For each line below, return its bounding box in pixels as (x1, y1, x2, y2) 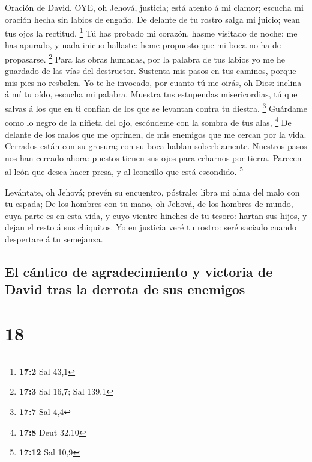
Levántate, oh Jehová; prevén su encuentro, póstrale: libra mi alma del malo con (5, 185, 300, 198)
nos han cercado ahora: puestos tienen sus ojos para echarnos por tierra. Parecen (5, 151, 302, 164)
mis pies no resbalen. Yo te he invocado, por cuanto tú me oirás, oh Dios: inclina (5, 76, 302, 88)
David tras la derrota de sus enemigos (5, 280, 245, 298)
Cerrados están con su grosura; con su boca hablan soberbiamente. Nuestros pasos (5, 140, 307, 152)
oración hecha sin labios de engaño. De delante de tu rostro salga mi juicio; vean (5, 13, 301, 25)
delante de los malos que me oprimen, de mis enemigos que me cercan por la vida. (5, 128, 307, 140)
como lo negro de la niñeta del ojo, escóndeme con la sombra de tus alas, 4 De (5, 114, 292, 128)
